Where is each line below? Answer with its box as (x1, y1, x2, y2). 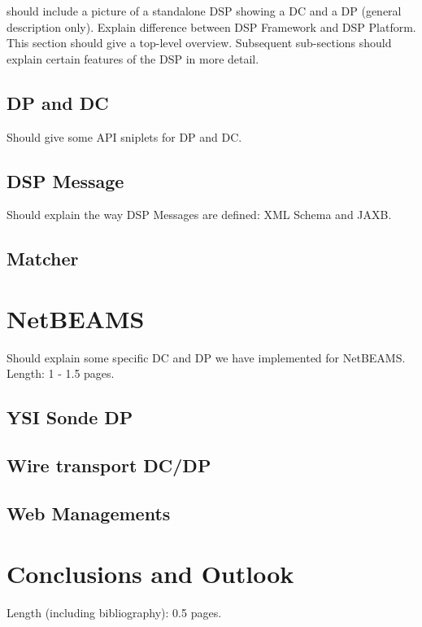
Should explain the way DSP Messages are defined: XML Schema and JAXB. (7, 206, 392, 223)
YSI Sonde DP (7, 405, 133, 430)
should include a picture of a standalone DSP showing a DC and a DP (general (7, 2, 402, 19)
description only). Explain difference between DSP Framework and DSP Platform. (7, 18, 416, 35)
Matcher (7, 246, 79, 271)
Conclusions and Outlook (7, 556, 294, 590)
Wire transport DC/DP (7, 453, 211, 478)
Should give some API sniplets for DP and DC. (7, 128, 242, 145)
